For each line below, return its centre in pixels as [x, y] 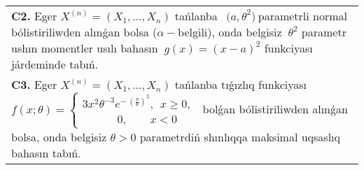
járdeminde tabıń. [55, 64]
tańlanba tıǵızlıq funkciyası [240, 84]
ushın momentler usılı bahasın [85, 48]
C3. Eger [34, 84]
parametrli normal [303, 16]
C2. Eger [34, 16]
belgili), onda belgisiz [230, 32]
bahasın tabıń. [46, 153]
